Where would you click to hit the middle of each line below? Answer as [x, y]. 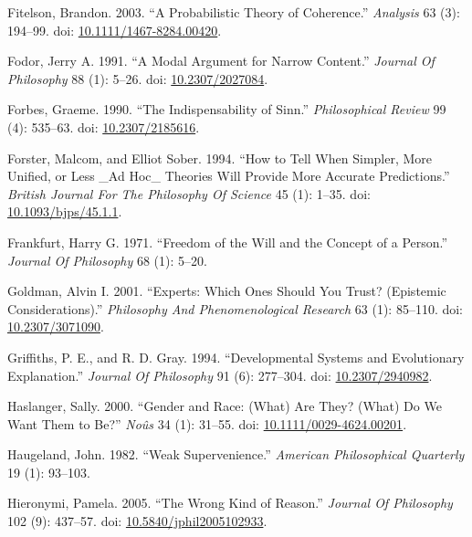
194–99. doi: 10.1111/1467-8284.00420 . [115, 30]
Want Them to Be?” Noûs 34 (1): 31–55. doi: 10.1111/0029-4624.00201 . [207, 423]
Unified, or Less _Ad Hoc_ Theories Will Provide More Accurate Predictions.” [229, 176]
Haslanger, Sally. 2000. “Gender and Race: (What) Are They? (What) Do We [225, 406]
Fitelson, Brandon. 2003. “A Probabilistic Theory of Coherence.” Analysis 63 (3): [234, 12]
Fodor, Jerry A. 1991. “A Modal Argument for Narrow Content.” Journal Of [221, 61]
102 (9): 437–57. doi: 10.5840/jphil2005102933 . [137, 521]
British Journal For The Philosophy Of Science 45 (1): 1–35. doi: [189, 193]
